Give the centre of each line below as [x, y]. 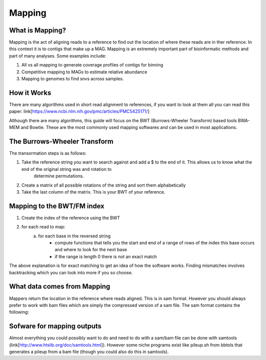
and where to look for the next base [91, 250]
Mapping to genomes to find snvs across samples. [73, 79]
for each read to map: [43, 227]
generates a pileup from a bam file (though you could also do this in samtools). [89, 352]
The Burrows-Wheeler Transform [61, 141]
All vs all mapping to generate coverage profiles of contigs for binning [92, 65]
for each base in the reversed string [74, 236]
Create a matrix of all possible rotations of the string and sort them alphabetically [104, 185]
